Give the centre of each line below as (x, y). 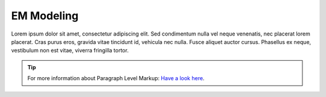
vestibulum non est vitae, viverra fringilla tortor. (70, 51)
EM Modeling (45, 16)
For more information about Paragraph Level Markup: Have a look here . (116, 78)
